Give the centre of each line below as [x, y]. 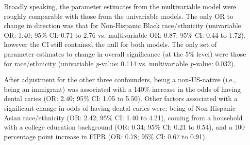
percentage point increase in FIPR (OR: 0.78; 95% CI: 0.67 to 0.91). [106, 136]
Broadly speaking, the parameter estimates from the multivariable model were [120, 6]
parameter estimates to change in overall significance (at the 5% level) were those [125, 53]
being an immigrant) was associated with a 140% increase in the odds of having [123, 89]
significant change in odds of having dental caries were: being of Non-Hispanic [120, 108]
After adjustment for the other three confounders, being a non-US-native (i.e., [120, 80]
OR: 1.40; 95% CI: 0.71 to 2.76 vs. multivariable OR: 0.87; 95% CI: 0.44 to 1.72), [125, 35]
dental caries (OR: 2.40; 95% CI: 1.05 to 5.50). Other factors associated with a [121, 98]
